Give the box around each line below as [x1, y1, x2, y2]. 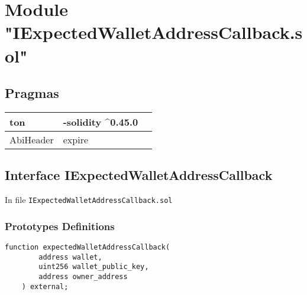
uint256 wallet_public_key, [38, 263, 149, 271]
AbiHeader [9, 132, 54, 146]
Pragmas [5, 84, 59, 102]
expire [63, 132, 89, 146]
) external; [21, 282, 69, 291]
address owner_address [38, 273, 128, 281]
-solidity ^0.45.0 [63, 114, 138, 129]
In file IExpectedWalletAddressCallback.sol [5, 194, 173, 206]
